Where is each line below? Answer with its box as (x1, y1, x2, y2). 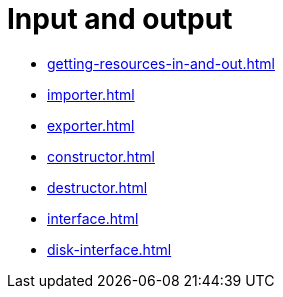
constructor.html (47, 147, 155, 165)
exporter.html (47, 116, 135, 134)
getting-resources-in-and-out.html (47, 54, 275, 72)
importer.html (47, 85, 135, 103)
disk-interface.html (47, 240, 172, 258)
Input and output (7, 2, 233, 36)
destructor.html (47, 178, 148, 196)
